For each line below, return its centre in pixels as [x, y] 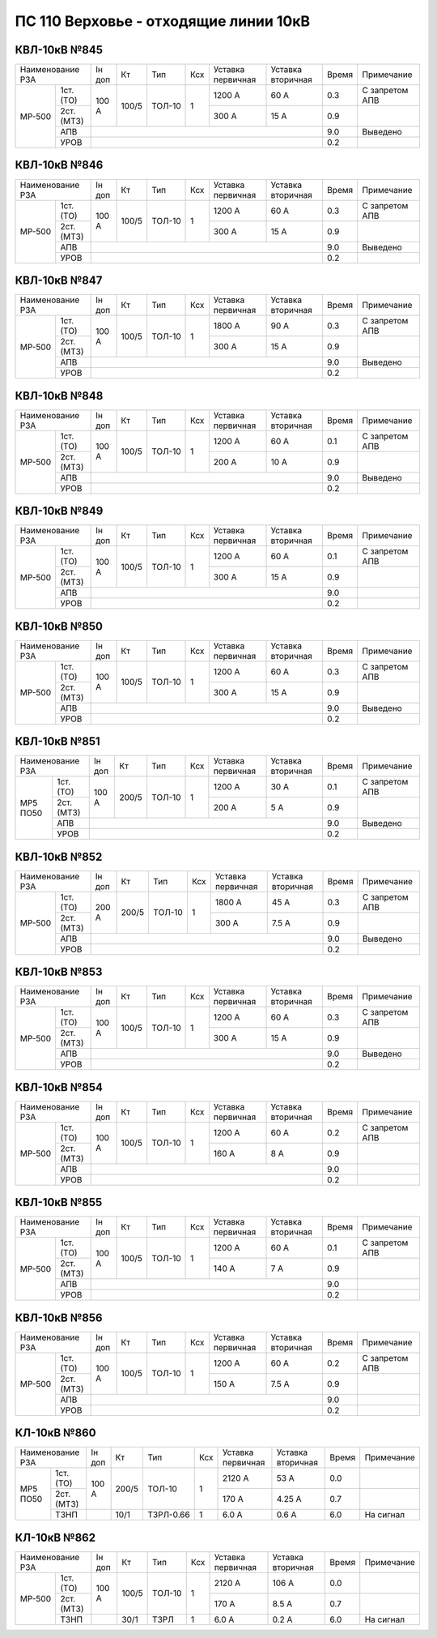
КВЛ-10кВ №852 [59, 856]
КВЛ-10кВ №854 [59, 1087]
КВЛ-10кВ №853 [59, 972]
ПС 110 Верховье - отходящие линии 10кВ [163, 21]
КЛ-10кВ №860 [55, 1433]
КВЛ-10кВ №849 [59, 511]
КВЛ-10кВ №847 [59, 280]
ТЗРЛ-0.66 [168, 1515]
